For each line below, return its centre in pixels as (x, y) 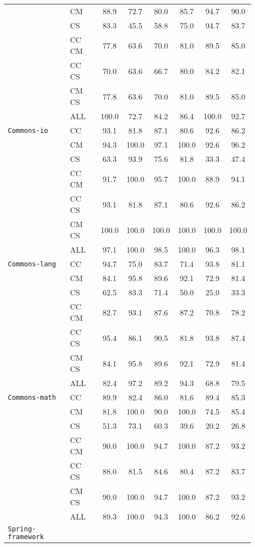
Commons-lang (32, 264)
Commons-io (28, 130)
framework (26, 537)
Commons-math (32, 397)
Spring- (22, 529)
